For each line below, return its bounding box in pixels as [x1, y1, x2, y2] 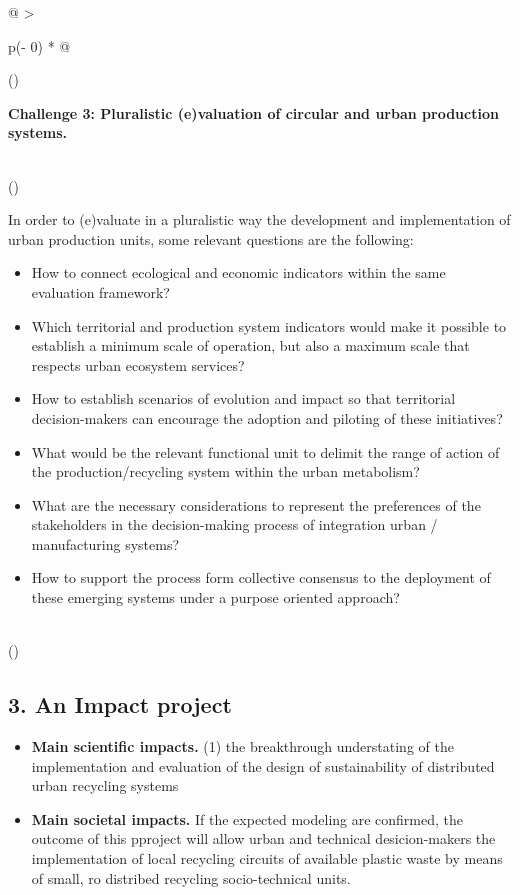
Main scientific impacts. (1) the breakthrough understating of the [31, 736, 454, 757]
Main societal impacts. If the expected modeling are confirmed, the [31, 808, 464, 829]
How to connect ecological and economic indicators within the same [31, 262, 446, 283]
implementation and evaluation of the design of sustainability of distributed [31, 755, 495, 776]
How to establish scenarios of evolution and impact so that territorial [31, 388, 456, 409]
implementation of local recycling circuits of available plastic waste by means [31, 848, 503, 869]
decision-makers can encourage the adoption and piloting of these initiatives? [31, 407, 503, 428]
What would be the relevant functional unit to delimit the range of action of [31, 441, 500, 462]
